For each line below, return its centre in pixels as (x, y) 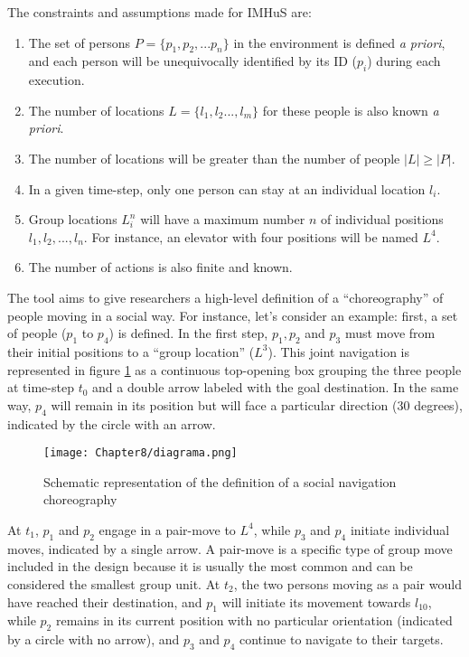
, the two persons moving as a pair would (347, 583)
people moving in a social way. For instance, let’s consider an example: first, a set (233, 315)
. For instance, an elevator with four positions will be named (251, 236)
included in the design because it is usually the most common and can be (210, 566)
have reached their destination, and (105, 601)
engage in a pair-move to (167, 529)
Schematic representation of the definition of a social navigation (220, 481)
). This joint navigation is (339, 351)
